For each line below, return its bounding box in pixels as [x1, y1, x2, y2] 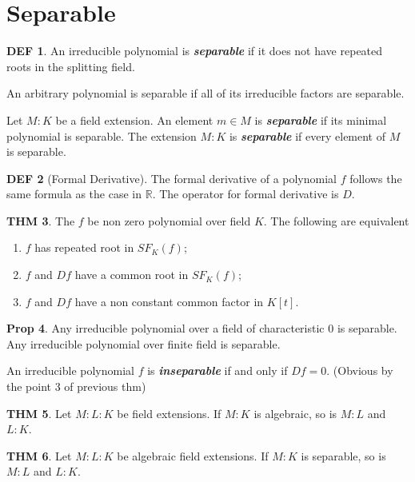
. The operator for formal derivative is [152, 185, 339, 202]
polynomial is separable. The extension [6, 127, 197, 144]
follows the [349, 169, 402, 186]
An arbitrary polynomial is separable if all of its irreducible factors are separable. [6, 85, 405, 102]
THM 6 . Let [6, 447, 72, 464]
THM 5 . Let [6, 404, 72, 421]
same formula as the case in [6, 185, 142, 202]
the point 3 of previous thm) [6, 378, 146, 395]
